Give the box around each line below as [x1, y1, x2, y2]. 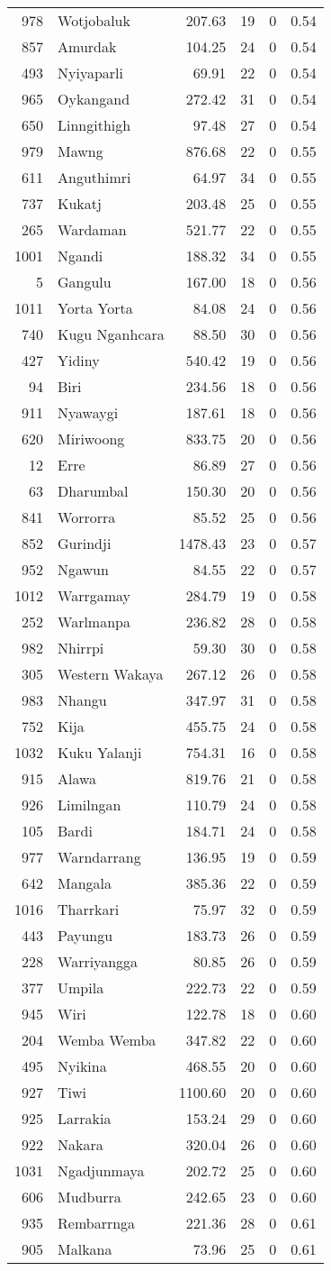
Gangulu [58, 271, 112, 292]
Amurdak [58, 36, 117, 57]
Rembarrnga [58, 1212, 136, 1233]
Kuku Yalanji [58, 742, 142, 763]
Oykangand [58, 88, 130, 109]
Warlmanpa [58, 611, 130, 632]
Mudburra [58, 1186, 121, 1207]
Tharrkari [58, 899, 120, 919]
